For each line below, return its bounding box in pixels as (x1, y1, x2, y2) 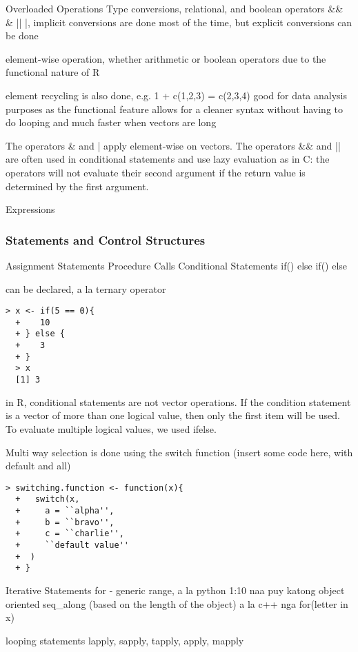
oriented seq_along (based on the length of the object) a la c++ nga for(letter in (6, 596, 348, 611)
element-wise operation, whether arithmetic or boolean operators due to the (6, 51, 326, 65)
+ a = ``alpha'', (15, 506, 115, 516)
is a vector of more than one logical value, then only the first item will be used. (6, 408, 340, 422)
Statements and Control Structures (6, 231, 206, 248)
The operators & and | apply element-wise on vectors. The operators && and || (6, 138, 341, 152)
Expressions (6, 202, 55, 216)
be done (6, 28, 39, 43)
